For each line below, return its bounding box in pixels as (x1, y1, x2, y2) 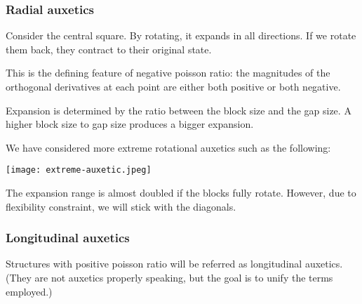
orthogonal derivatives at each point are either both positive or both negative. (6, 79, 341, 93)
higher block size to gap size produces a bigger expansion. (6, 117, 254, 131)
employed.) (6, 284, 53, 298)
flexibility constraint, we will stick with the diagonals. (6, 199, 236, 213)
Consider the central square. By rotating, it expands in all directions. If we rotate (6, 28, 356, 43)
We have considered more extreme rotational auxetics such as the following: (6, 140, 331, 154)
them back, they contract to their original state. (6, 41, 212, 56)
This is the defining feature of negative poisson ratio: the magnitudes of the (6, 65, 330, 80)
